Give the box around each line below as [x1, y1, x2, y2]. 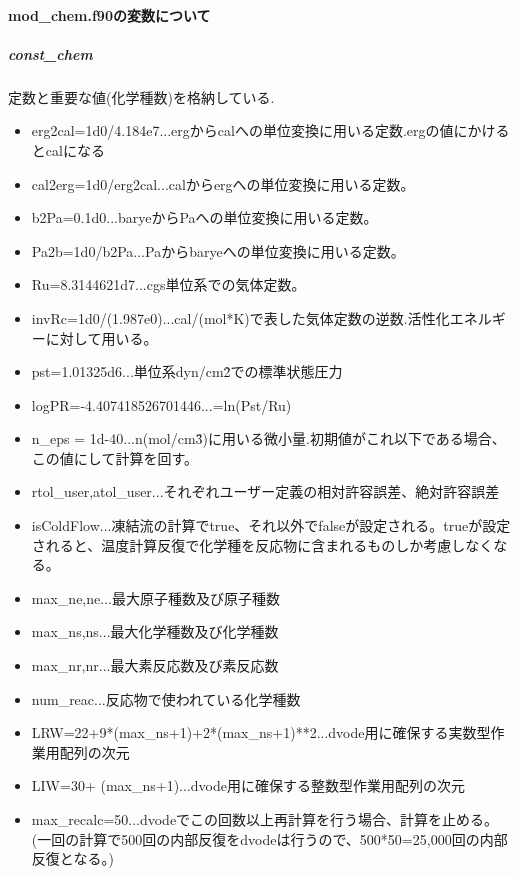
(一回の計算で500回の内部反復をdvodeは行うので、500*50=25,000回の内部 [31, 828, 508, 849]
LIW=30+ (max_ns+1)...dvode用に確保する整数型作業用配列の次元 [31, 775, 465, 796]
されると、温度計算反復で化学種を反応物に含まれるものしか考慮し [31, 534, 466, 555]
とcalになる [31, 139, 105, 160]
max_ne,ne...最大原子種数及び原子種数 [31, 587, 280, 608]
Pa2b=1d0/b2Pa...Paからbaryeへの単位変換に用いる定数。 [31, 240, 405, 261]
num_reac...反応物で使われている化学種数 [31, 688, 301, 709]
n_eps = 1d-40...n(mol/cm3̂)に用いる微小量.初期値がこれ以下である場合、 [31, 428, 506, 449]
